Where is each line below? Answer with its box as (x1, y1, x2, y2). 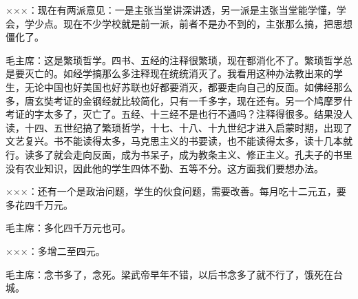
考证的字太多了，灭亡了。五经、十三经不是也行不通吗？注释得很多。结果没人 (6, 107, 352, 121)
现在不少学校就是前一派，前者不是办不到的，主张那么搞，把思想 (63, 16, 352, 30)
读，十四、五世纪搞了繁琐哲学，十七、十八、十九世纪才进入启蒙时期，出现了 (6, 120, 352, 134)
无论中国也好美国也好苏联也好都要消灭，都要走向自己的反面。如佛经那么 (24, 79, 352, 94)
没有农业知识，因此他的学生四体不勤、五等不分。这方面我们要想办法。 (6, 161, 324, 175)
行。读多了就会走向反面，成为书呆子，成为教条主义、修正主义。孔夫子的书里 (6, 147, 352, 161)
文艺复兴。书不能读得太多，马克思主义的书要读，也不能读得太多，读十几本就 (6, 134, 352, 148)
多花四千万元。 (6, 197, 73, 212)
